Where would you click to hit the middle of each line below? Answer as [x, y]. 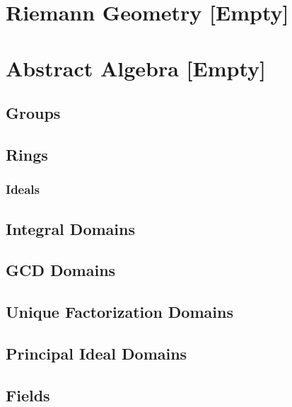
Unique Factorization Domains [119, 312]
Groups [33, 113]
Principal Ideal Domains [97, 353]
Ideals [23, 189]
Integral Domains [70, 228]
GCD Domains [61, 270]
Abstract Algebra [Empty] [136, 68]
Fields [28, 395]
